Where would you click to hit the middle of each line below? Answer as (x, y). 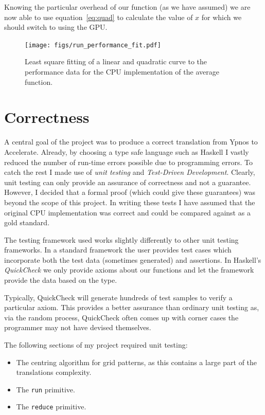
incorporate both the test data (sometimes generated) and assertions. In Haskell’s (133, 259)
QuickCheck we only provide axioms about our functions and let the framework (129, 270)
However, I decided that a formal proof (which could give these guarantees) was (130, 192)
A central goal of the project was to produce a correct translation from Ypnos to (131, 142)
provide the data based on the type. (61, 280)
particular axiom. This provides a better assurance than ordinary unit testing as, (132, 307)
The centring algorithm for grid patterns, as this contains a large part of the (137, 362)
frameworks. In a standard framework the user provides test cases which (118, 250)
